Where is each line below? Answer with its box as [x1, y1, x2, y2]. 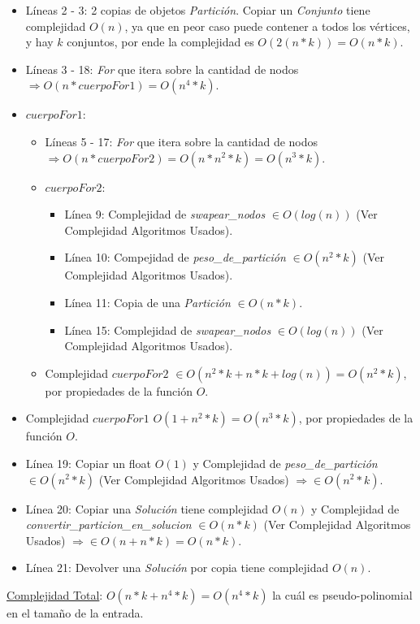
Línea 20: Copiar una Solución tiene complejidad [25, 500, 269, 517]
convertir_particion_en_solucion [25, 516, 192, 533]
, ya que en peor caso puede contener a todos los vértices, [124, 17, 410, 34]
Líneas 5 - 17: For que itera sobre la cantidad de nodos [45, 132, 318, 149]
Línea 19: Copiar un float [25, 454, 152, 471]
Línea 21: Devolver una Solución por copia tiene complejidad [25, 559, 329, 576]
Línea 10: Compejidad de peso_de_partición [64, 249, 286, 266]
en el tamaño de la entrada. [6, 604, 144, 621]
